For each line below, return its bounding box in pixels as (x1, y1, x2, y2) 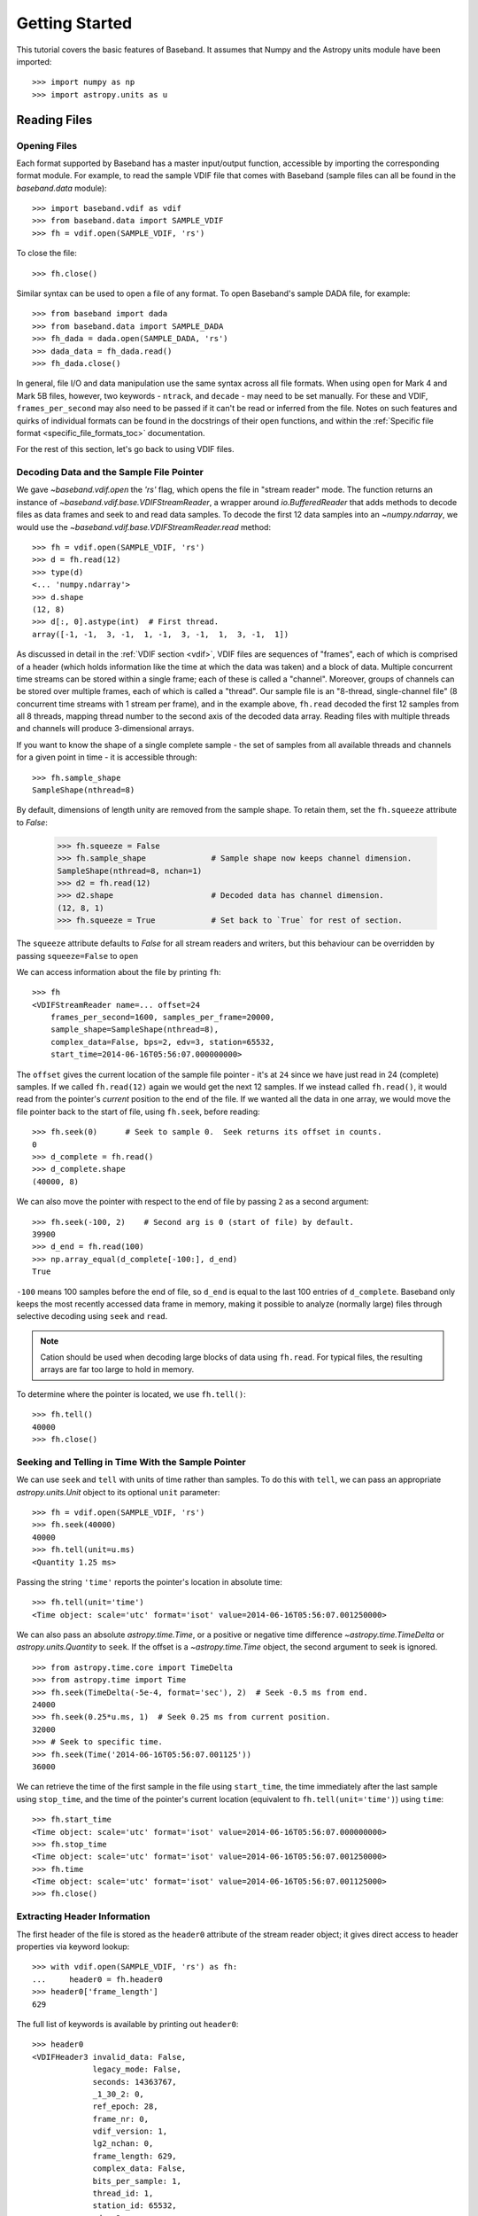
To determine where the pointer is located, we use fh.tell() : (16, 1388, 247, 1400)
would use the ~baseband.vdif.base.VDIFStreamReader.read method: (16, 521, 272, 532)
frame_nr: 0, (92, 2114, 150, 2124)
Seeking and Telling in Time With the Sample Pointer (16, 1455, 247, 1468)
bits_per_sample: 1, (92, 2176, 181, 2186)
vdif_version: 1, (92, 2126, 168, 2136)
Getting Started (16, 13, 133, 33)
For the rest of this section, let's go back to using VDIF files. (16, 444, 235, 455)
